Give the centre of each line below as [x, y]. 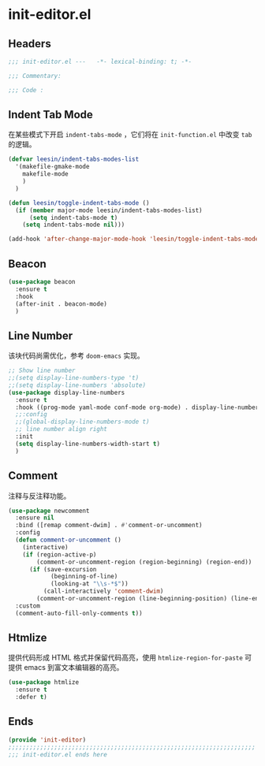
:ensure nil [35, 518]
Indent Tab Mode [50, 115]
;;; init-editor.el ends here [58, 754]
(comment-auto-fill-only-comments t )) [79, 613]
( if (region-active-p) [60, 554]
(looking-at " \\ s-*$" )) [89, 584]
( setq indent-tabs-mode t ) [73, 218]
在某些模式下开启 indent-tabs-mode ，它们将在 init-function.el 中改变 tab [130, 135]
